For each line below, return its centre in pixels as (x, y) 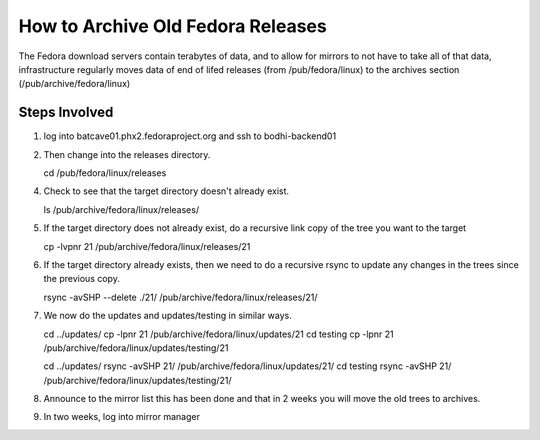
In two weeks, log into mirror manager (121, 417)
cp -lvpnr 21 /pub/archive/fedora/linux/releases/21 (147, 246)
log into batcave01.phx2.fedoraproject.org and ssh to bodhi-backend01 (190, 136)
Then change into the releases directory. (127, 154)
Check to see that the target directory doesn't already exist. (166, 191)
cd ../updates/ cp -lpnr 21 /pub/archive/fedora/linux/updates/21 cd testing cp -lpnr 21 (218, 334)
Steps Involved (66, 112)
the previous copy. (81, 279)
